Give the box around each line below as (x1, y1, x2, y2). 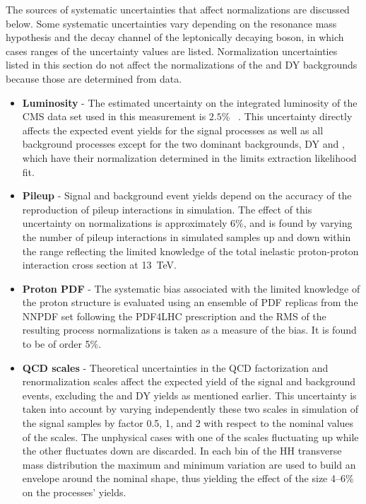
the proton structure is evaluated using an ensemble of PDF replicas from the (22, 295, 358, 310)
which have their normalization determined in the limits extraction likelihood (22, 150, 357, 165)
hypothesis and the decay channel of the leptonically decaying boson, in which (6, 30, 344, 45)
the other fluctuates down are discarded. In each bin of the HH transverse (22, 443, 342, 458)
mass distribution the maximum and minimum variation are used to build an (22, 457, 356, 471)
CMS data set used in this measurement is (22, 109, 206, 124)
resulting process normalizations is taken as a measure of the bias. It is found (22, 322, 357, 337)
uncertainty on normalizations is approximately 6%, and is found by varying (22, 216, 353, 230)
